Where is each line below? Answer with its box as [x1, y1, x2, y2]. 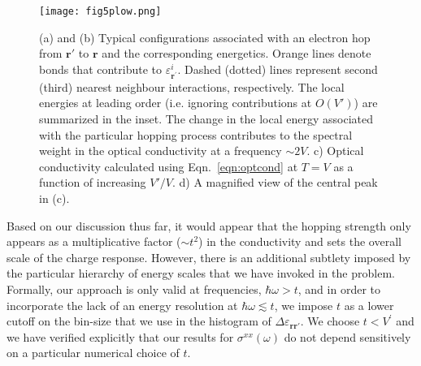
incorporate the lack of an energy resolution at [7, 296, 238, 313]
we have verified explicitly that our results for [7, 328, 234, 345]
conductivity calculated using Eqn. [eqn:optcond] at [39, 157, 298, 174]
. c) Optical [306, 142, 364, 159]
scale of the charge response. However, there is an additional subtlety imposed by [7, 248, 411, 265]
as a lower [344, 296, 394, 313]
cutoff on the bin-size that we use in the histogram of [7, 312, 271, 329]
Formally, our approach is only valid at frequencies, [7, 280, 262, 297]
